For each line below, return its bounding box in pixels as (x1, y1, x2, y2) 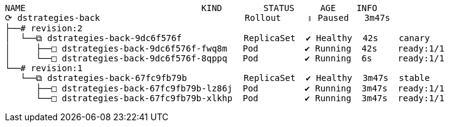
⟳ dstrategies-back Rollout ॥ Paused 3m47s (5, 13, 391, 23)
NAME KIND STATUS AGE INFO (5, 3, 377, 13)
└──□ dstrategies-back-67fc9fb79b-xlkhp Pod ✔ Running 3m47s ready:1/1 (36, 93, 445, 103)
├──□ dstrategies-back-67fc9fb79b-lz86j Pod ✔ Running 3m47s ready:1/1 (36, 83, 445, 93)
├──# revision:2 (5, 23, 83, 33)
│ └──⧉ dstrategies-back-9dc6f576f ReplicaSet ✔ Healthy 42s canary (5, 33, 430, 43)
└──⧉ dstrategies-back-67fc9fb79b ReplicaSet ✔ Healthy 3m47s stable (20, 73, 430, 83)
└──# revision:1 (5, 63, 83, 73)
